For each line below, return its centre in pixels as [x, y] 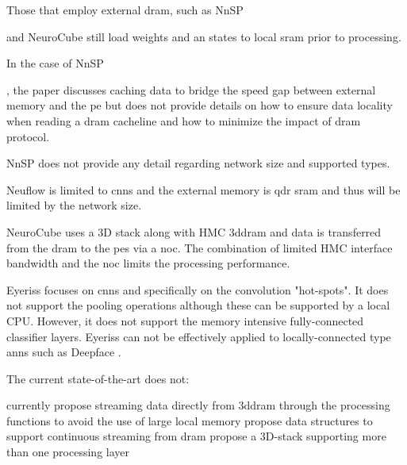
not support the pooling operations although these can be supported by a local [198, 305]
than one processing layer [68, 452]
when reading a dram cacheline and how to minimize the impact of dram [184, 120]
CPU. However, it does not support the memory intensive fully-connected [185, 320]
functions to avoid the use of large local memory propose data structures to [190, 420]
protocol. [28, 136]
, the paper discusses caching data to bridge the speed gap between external [191, 89]
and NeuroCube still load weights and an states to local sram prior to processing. [204, 36]
